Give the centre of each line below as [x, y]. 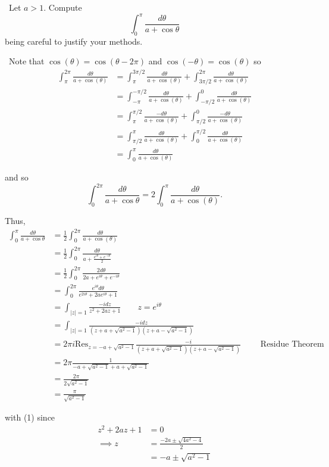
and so [17, 177]
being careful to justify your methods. [74, 41]
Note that [26, 61]
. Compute [63, 7]
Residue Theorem [292, 345]
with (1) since [30, 417]
